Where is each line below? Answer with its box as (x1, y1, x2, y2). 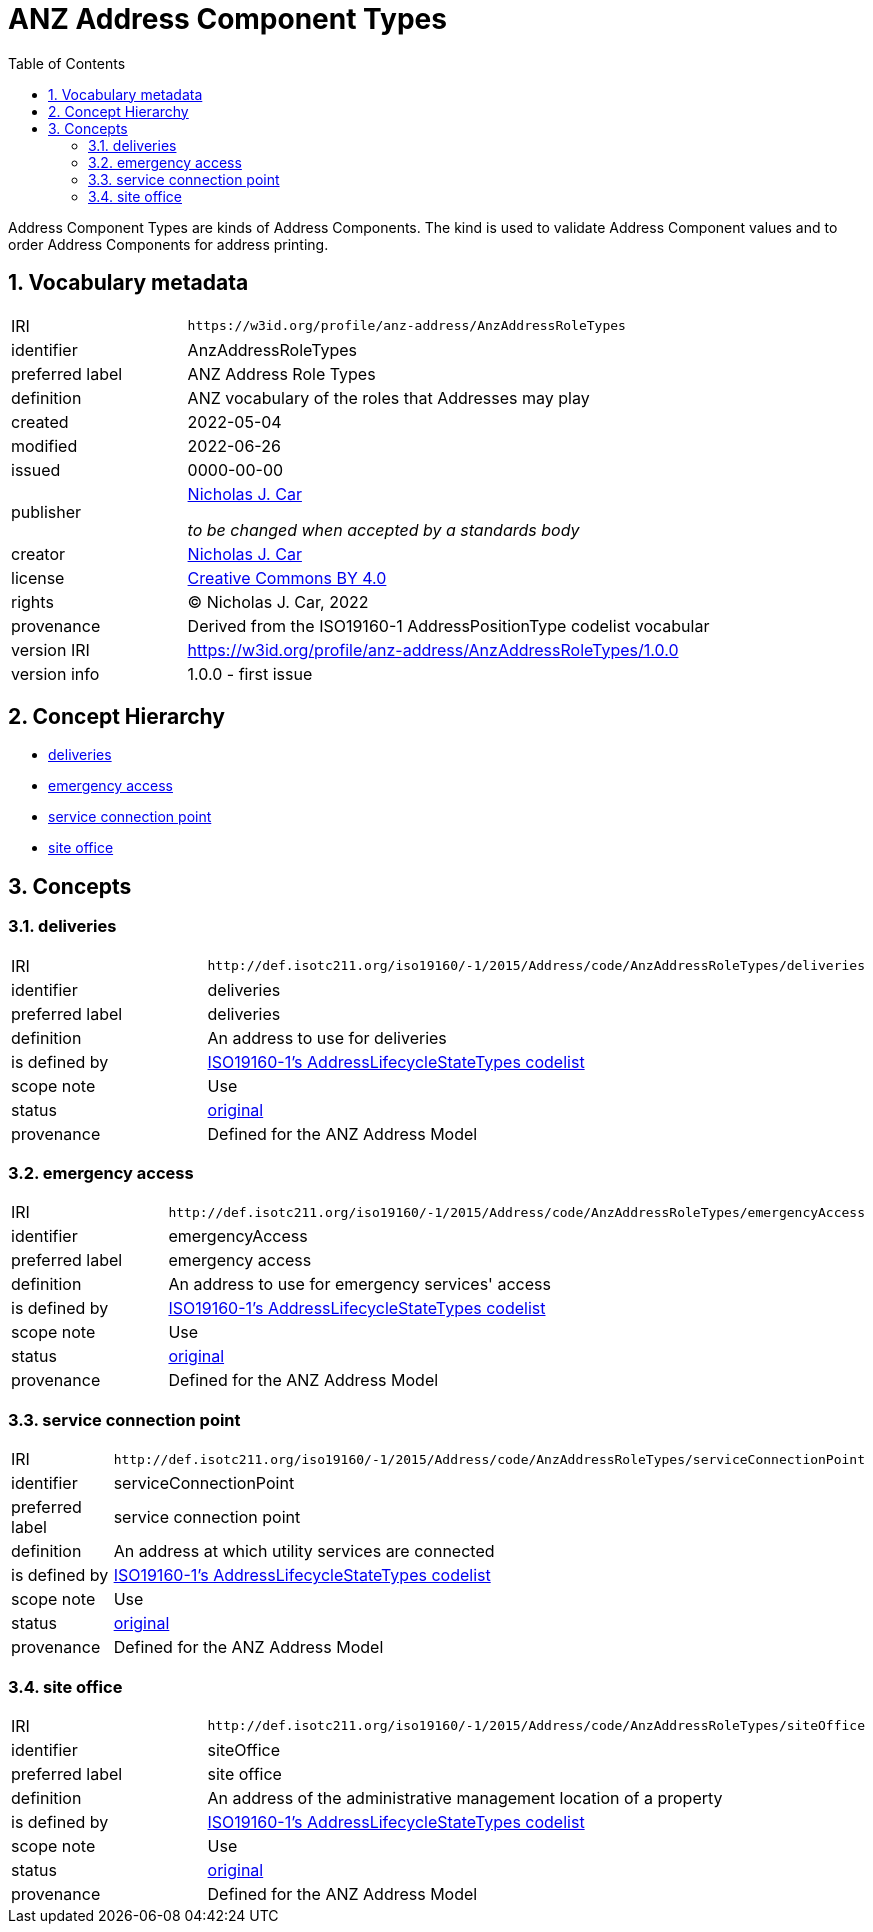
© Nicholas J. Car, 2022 (187, 591, 369, 612)
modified (11, 435, 78, 456)
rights (11, 591, 54, 612)
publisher (11, 501, 82, 522)
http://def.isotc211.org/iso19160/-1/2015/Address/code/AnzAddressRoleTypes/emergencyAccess (168, 1204, 865, 1220)
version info (11, 663, 100, 684)
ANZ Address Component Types (8, 2, 447, 36)
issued (11, 459, 61, 480)
